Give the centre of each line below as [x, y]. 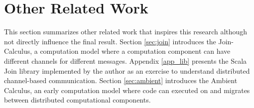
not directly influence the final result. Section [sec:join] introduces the [110, 41]
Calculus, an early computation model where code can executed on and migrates [127, 90]
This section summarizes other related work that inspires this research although [126, 32]
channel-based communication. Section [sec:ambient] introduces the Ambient [121, 80]
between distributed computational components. [77, 100]
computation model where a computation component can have [135, 51]
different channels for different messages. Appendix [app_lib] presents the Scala [126, 60]
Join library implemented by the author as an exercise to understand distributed [127, 70]
